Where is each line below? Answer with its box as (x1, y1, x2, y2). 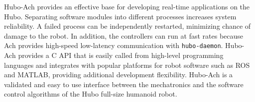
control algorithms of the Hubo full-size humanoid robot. (4, 89, 177, 99)
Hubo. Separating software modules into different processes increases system (4, 11, 237, 21)
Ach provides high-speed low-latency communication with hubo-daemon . (4, 40, 223, 51)
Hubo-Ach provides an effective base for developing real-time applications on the (4, 1, 250, 11)
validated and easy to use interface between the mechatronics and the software (4, 79, 244, 89)
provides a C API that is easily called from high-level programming (18, 50, 224, 60)
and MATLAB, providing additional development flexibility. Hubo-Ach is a (4, 69, 233, 80)
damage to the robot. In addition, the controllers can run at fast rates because (4, 30, 244, 41)
